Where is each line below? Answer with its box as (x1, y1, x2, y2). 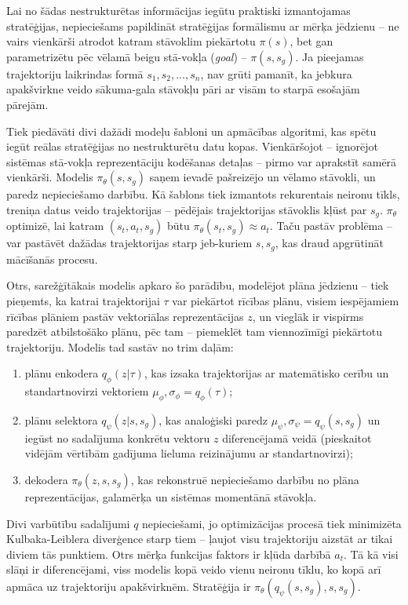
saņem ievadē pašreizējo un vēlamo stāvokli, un (149, 169, 376, 185)
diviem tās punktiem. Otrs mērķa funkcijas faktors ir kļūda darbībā (6, 545, 331, 562)
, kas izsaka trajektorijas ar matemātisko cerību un (144, 365, 389, 381)
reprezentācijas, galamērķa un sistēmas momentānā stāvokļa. (24, 488, 317, 505)
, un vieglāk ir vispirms (252, 308, 364, 324)
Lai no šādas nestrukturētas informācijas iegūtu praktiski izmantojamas (6, 2, 351, 18)
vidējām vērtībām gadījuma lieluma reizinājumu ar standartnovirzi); (24, 445, 353, 461)
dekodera (24, 471, 68, 487)
